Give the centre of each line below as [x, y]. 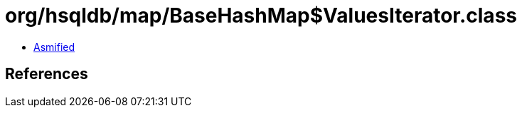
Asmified [54, 47]
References [47, 74]
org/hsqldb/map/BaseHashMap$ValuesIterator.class [261, 16]
